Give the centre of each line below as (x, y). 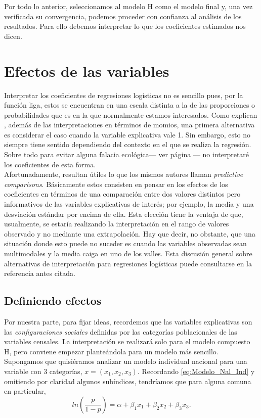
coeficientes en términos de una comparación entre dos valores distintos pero (122, 194)
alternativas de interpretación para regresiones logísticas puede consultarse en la (128, 263)
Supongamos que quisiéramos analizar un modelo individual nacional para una (126, 361)
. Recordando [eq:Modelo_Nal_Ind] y (196, 371)
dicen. (13, 36)
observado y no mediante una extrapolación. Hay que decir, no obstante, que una (130, 233)
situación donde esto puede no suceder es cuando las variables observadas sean (125, 243)
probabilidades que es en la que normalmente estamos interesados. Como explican (131, 114)
